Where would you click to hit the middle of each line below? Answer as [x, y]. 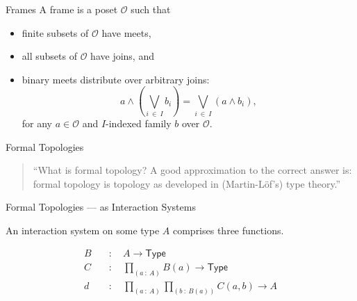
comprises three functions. [228, 230]
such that [151, 9]
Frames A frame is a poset [62, 9]
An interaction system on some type [83, 230]
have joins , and [122, 56]
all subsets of [49, 56]
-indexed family [139, 123]
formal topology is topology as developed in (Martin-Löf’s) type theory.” [187, 183]
